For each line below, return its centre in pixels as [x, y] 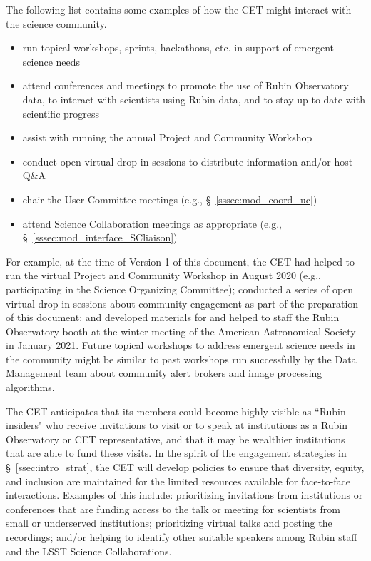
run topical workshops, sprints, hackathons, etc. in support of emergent [178, 47]
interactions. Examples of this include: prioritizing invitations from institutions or [184, 495]
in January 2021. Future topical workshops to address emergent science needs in [181, 345]
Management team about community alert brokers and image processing [164, 373]
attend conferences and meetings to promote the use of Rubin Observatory [185, 85]
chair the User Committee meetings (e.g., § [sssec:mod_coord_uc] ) [170, 199]
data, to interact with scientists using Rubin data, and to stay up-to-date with [194, 99]
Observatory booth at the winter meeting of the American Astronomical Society [181, 331]
